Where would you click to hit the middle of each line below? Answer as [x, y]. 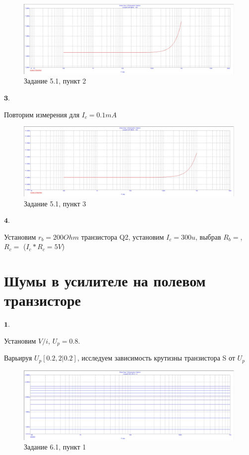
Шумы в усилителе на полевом [105, 281]
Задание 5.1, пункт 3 [55, 203]
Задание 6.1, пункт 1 [55, 447]
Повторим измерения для [42, 114]
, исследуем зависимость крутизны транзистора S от [156, 358]
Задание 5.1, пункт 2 [55, 81]
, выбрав [208, 236]
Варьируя [18, 358]
